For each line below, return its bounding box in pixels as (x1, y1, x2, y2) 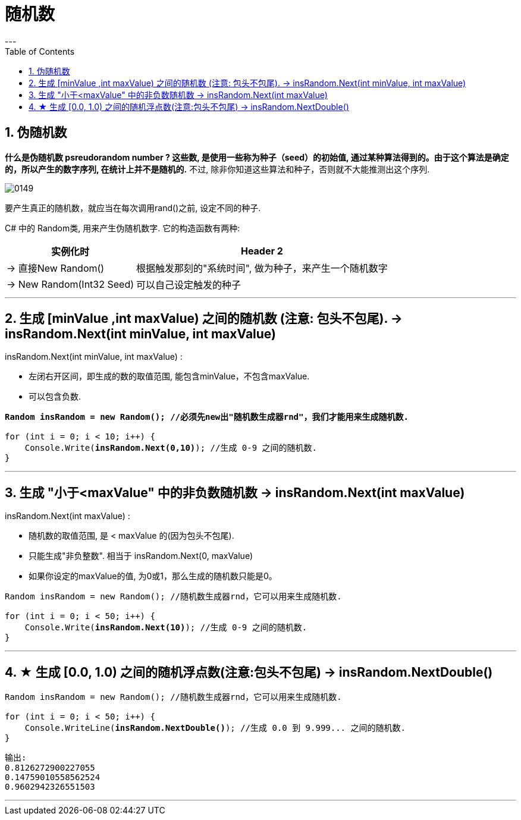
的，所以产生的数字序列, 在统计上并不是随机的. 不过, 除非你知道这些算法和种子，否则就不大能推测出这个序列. (5, 164, 430, 174)
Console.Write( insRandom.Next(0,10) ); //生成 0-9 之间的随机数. (24, 443, 318, 453)
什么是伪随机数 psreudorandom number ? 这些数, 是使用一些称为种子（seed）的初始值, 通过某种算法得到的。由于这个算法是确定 (5, 152, 509, 162)
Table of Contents (5, 46, 75, 56)
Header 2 (240, 244, 283, 257)
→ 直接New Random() (7, 262, 105, 274)
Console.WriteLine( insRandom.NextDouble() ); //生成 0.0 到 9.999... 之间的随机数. (24, 723, 406, 733)
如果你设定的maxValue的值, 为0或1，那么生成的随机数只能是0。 (29, 571, 277, 582)
